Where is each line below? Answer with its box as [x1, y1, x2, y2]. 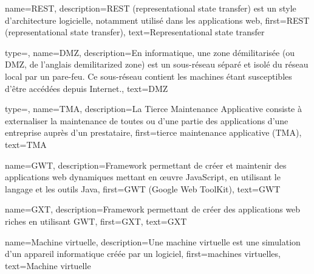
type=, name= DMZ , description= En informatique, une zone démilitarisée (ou [5, 46, 295, 58]
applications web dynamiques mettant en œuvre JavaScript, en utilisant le [5, 170, 281, 183]
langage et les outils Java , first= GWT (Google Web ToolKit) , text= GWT [5, 182, 281, 195]
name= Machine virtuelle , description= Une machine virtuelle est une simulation [5, 235, 301, 248]
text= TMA [5, 138, 47, 150]
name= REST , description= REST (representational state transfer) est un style [5, 2, 296, 14]
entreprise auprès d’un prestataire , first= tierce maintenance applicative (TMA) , [5, 126, 302, 139]
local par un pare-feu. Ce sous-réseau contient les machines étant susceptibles [5, 69, 292, 82]
